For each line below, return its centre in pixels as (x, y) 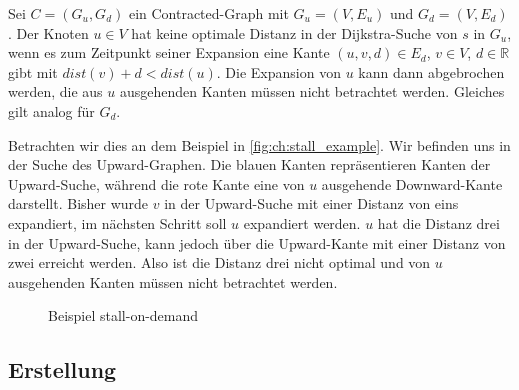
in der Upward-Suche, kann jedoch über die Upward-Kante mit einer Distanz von (257, 242)
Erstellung (62, 369)
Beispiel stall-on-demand (123, 315)
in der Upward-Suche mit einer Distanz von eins (311, 203)
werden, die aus (55, 91)
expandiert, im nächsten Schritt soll (117, 222)
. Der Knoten (48, 32)
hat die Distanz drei (438, 222)
